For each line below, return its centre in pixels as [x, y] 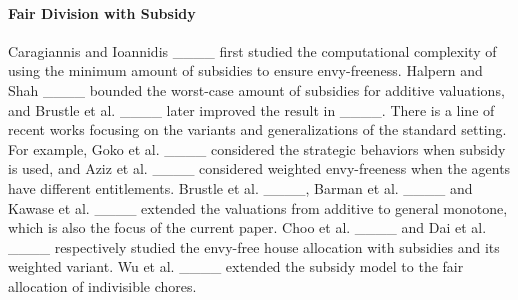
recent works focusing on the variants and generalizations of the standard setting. [257, 129]
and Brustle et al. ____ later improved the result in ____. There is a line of [251, 109]
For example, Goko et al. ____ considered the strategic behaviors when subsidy [257, 148]
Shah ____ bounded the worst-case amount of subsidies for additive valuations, [256, 89]
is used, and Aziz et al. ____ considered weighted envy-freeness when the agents [259, 168]
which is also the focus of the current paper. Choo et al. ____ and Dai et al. [247, 227]
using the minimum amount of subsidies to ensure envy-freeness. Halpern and [245, 70]
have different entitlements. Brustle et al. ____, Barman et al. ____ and [240, 187]
